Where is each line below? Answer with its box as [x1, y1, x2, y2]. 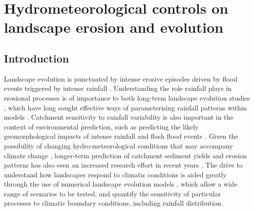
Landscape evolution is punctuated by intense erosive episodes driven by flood [4, 73, 237, 84]
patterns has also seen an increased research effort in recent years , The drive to [4, 160, 243, 170]
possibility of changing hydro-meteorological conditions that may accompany [4, 140, 233, 150]
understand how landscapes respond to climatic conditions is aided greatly [4, 169, 227, 179]
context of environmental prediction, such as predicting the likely [4, 121, 199, 131]
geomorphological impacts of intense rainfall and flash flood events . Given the [4, 131, 238, 141]
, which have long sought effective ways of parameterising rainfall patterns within [4, 102, 247, 112]
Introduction [4, 50, 69, 65]
